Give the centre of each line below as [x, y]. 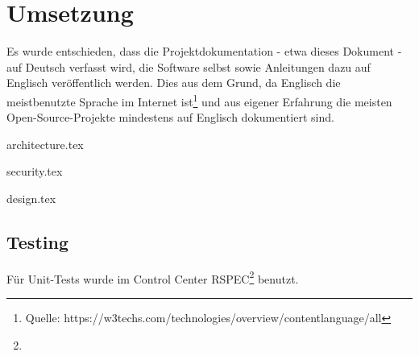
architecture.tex [45, 144]
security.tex [35, 171]
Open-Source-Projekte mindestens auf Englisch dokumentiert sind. [170, 117]
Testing [37, 241]
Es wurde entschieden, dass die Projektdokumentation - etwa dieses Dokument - [204, 51]
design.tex [31, 198]
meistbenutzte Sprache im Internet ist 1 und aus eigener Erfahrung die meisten [199, 100]
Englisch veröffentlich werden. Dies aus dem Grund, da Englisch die [174, 83]
